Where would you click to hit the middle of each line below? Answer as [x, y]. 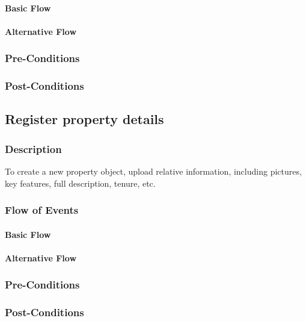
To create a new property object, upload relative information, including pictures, [153, 171]
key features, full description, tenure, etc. [80, 183]
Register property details [84, 119]
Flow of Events [42, 210]
